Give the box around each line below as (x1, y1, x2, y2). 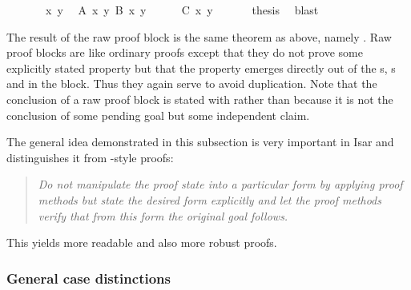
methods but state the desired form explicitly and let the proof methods (38, 191, 381, 208)
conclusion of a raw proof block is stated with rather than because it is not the (6, 90, 393, 107)
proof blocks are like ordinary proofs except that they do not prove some (6, 44, 363, 61)
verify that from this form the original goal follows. (38, 207, 288, 224)
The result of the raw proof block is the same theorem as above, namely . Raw (6, 28, 392, 45)
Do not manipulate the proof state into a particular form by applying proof (38, 176, 403, 193)
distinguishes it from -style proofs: (6, 149, 174, 165)
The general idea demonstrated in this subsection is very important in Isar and (6, 133, 394, 150)
